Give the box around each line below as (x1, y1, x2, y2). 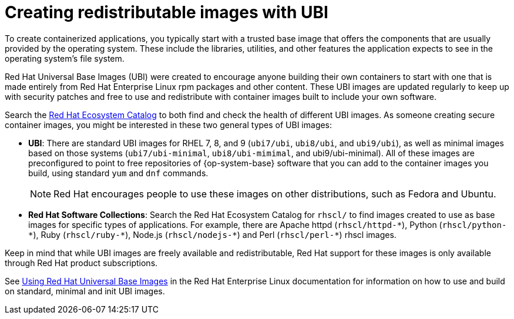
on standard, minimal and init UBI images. (5, 286, 165, 296)
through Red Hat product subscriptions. (5, 257, 158, 268)
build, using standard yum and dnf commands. (28, 167, 209, 178)
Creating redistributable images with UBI (5, 2, 328, 22)
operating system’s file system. (5, 53, 125, 63)
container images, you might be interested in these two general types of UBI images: (5, 119, 332, 130)
